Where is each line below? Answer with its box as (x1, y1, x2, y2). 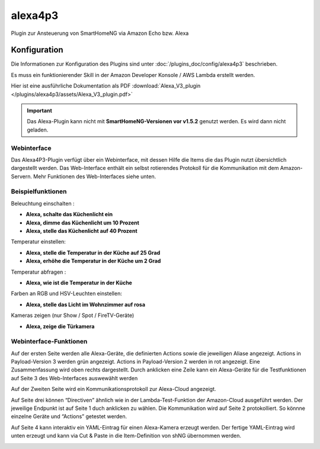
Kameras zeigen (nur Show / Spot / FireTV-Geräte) (11, 312, 135, 319)
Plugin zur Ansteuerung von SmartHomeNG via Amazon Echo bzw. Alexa (11, 30, 189, 37)
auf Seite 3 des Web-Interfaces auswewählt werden (11, 374, 138, 381)
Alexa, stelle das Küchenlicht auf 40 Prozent (25, 227, 137, 235)
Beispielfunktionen (11, 187, 68, 195)
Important (27, 107, 53, 114)
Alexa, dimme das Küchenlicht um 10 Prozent (25, 219, 139, 226)
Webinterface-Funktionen (11, 338, 88, 346)
